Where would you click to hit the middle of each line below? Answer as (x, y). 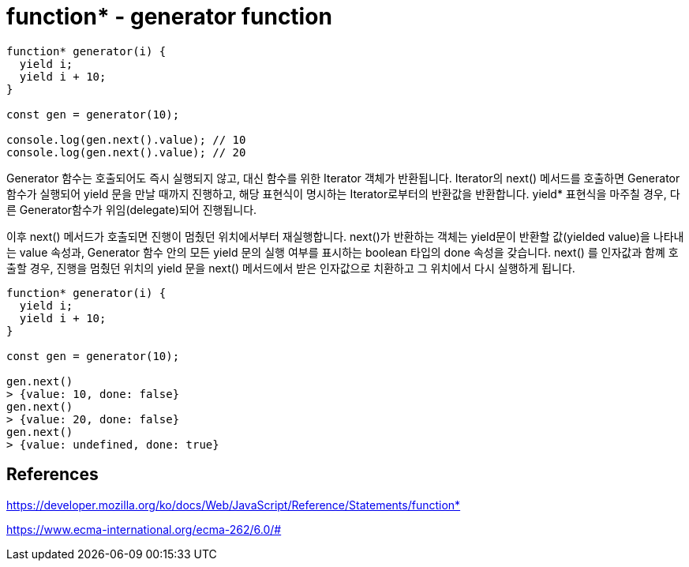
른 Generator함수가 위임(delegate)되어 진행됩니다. (132, 209)
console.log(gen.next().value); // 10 (126, 139)
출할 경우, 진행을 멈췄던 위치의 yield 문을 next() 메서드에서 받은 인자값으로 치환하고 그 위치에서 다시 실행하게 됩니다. (291, 268)
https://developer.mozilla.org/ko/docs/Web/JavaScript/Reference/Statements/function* (234, 505)
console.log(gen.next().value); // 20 (126, 152)
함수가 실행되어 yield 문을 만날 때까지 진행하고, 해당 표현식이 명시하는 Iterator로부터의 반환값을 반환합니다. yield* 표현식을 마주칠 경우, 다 (343, 193)
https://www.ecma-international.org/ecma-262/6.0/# (144, 529)
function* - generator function (169, 17)
